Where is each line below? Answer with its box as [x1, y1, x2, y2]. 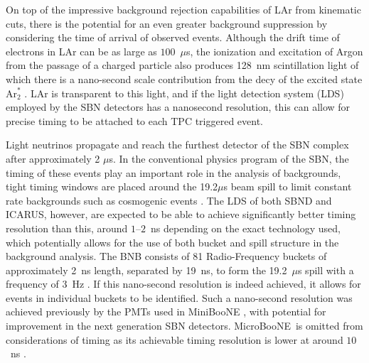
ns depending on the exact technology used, [151, 220, 341, 235]
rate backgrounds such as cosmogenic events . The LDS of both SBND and [6, 193, 332, 207]
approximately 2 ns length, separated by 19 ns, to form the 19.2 [6, 262, 287, 277]
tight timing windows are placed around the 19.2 [6, 179, 218, 194]
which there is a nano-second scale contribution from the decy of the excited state [6, 71, 363, 86]
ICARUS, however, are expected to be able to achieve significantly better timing [6, 207, 356, 222]
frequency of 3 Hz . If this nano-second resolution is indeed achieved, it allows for [6, 276, 361, 291]
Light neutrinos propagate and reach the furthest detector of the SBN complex [6, 137, 349, 152]
